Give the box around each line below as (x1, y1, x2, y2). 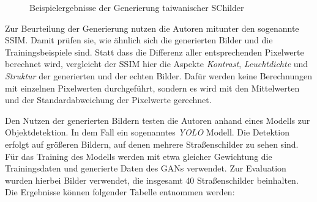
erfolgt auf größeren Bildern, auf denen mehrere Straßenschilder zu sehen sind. (5, 137, 299, 150)
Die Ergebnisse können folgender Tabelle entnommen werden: (5, 186, 235, 198)
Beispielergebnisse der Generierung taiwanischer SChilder (29, 1, 244, 13)
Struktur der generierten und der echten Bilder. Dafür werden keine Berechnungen (5, 69, 313, 82)
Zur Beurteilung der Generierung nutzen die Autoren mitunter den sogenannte (5, 21, 299, 34)
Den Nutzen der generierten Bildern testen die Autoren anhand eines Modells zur (5, 114, 310, 126)
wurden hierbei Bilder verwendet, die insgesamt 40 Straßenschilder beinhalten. (5, 173, 299, 186)
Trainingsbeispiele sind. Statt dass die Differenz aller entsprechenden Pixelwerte (5, 45, 304, 58)
